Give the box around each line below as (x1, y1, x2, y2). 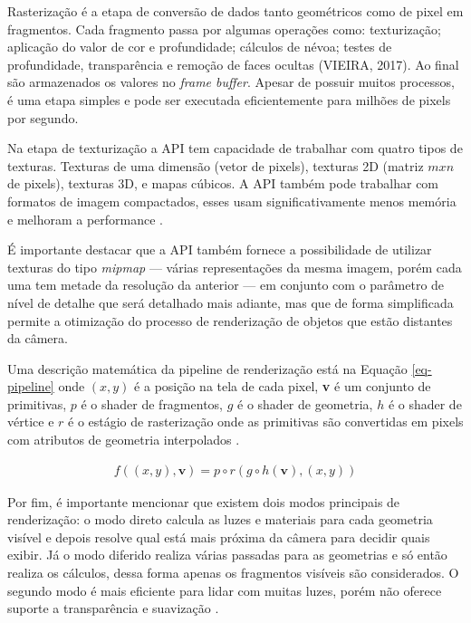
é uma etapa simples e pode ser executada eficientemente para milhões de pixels (7, 90, 451, 109)
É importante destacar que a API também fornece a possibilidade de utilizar (7, 240, 432, 259)
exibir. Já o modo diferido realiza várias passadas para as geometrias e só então (7, 545, 447, 564)
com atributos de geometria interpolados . (7, 430, 240, 449)
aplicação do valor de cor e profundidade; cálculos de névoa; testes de (7, 37, 392, 56)
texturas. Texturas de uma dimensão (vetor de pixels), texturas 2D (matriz (7, 156, 424, 175)
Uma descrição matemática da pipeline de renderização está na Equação (7, 359, 408, 378)
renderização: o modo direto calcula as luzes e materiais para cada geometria (7, 510, 433, 529)
